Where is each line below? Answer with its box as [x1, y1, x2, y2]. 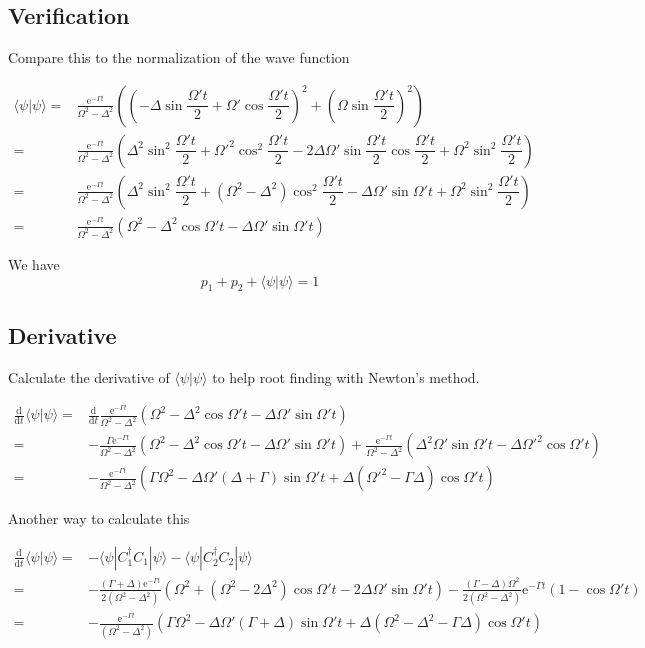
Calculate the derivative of [8, 366, 170, 387]
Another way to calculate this [8, 508, 190, 529]
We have [8, 253, 60, 274]
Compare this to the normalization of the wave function [8, 47, 350, 68]
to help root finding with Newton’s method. [212, 366, 480, 387]
